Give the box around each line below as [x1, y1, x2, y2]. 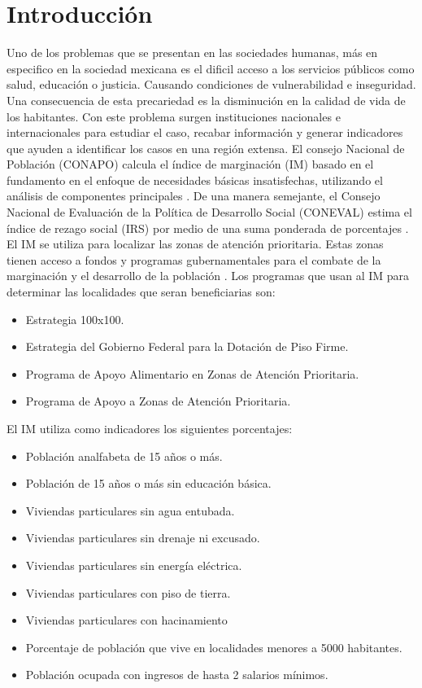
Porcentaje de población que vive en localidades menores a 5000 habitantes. [25, 638, 402, 655]
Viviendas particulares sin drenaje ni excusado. [25, 529, 260, 546]
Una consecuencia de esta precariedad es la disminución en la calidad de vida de [7, 91, 406, 108]
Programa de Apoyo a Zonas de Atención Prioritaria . [25, 392, 291, 410]
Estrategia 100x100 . [25, 310, 124, 327]
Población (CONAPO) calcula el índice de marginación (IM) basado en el [7, 156, 374, 173]
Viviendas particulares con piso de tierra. [25, 584, 231, 601]
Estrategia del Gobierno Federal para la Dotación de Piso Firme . [25, 338, 349, 355]
